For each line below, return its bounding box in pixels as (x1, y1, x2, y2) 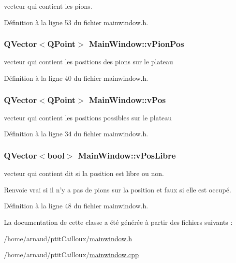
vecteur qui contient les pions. (4, 1, 92, 11)
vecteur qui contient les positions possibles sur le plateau (4, 112, 172, 122)
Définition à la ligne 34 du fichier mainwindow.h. (4, 129, 148, 139)
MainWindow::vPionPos (89, 38, 184, 50)
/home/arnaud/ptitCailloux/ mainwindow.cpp (4, 249, 139, 260)
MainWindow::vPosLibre (78, 149, 176, 161)
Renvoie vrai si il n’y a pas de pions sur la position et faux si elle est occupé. (4, 184, 231, 194)
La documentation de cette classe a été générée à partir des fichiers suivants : (4, 217, 233, 227)
